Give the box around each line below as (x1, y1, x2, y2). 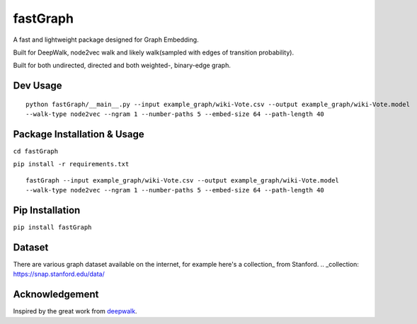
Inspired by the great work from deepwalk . (13, 307, 137, 316)
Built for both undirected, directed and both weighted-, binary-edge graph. (13, 61, 232, 70)
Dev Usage (13, 80, 62, 92)
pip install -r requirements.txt (13, 160, 130, 168)
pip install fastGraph (13, 224, 92, 231)
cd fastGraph (13, 147, 59, 156)
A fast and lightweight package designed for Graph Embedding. (13, 35, 199, 44)
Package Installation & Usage (13, 128, 144, 140)
